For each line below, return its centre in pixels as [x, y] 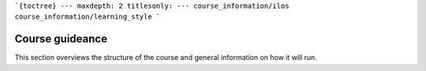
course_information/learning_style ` [88, 17]
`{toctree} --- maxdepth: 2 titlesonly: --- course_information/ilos [152, 6]
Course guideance [61, 39]
